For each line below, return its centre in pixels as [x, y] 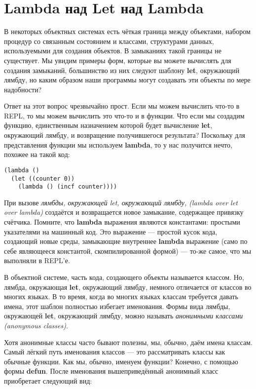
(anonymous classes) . [36, 325]
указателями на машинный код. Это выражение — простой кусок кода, [111, 231]
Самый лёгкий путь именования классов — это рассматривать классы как [115, 352]
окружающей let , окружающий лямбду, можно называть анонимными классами [124, 316]
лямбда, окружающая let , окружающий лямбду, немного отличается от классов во [128, 287]
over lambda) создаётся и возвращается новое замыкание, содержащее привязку [124, 212]
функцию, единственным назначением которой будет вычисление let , [108, 125]
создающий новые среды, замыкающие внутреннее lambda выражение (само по [126, 241]
